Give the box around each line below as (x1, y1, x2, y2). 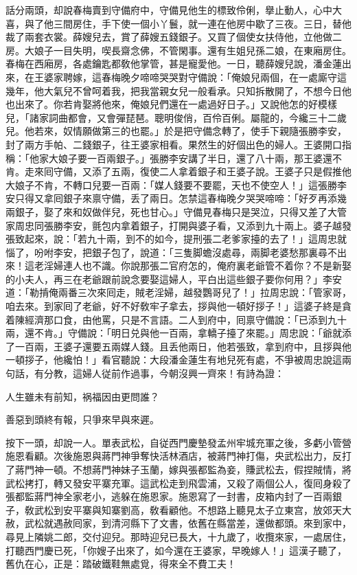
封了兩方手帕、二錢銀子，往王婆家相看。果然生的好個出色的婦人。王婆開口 (5, 137, 342, 151)
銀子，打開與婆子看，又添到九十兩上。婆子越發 (139, 218, 352, 232)
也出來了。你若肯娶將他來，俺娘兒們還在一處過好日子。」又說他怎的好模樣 (5, 97, 337, 111)
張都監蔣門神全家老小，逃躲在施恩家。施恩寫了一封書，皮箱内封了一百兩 (5, 489, 332, 504)
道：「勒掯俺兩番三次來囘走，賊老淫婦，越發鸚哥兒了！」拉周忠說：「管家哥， (5, 285, 352, 300)
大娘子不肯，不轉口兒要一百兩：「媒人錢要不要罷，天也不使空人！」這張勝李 (5, 177, 347, 192)
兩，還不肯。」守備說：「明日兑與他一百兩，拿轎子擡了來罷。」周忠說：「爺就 (5, 326, 342, 340)
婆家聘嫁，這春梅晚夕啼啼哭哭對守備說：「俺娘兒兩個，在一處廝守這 (43, 69, 347, 84)
